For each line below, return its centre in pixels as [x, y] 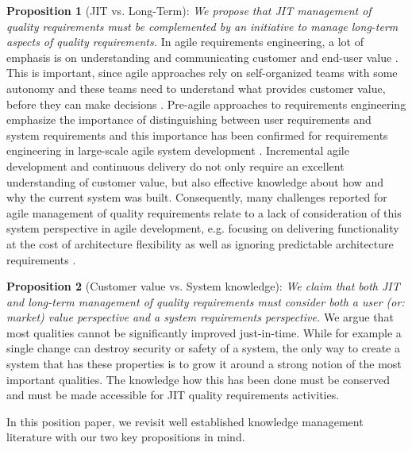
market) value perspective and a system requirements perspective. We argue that [200, 317]
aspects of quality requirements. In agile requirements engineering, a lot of [185, 42]
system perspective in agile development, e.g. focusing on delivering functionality [203, 228]
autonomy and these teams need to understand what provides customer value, [196, 88]
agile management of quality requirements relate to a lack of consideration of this [204, 212]
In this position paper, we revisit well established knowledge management [185, 421]
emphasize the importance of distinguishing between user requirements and [189, 119]
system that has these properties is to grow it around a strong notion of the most [204, 364]
